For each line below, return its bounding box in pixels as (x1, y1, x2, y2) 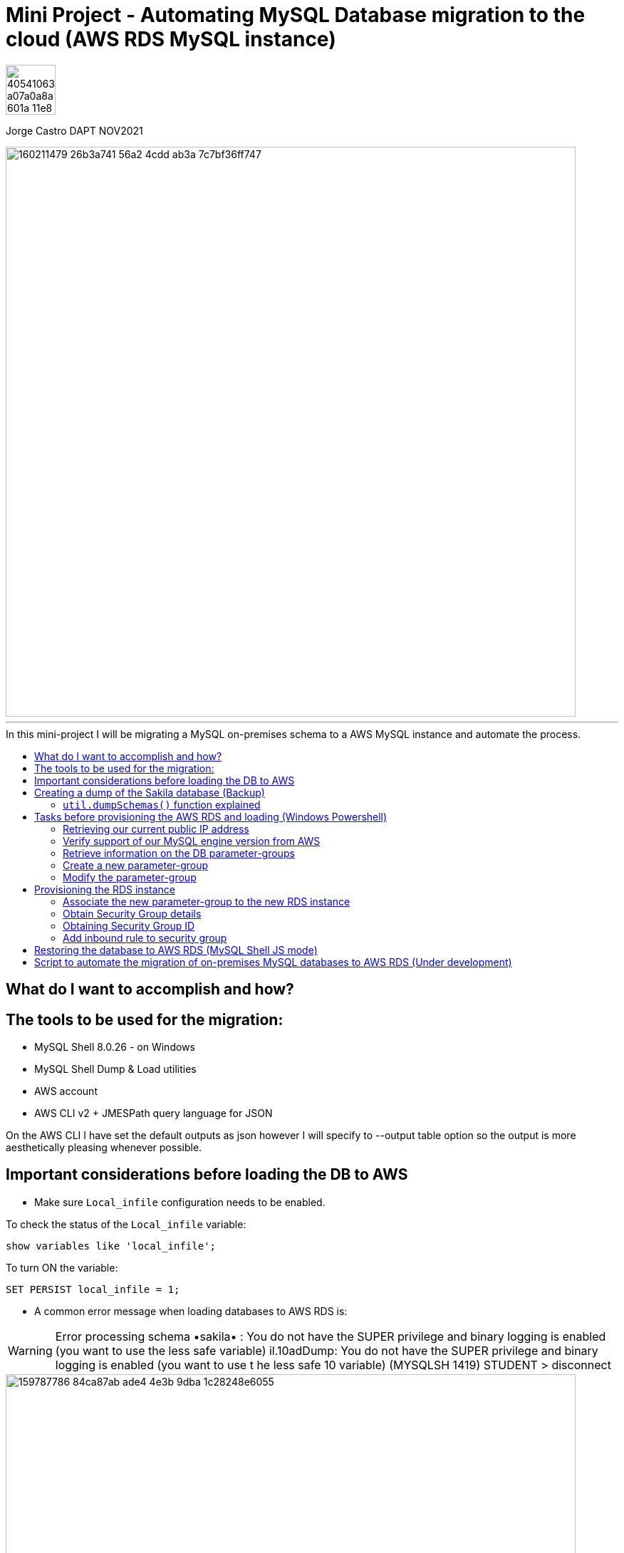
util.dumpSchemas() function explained (63, 798, 261, 811)
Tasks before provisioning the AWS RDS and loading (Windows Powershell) (34, 810, 388, 823)
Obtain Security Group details (63, 907, 202, 920)
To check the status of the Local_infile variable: (6, 1217, 246, 1230)
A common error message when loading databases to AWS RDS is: (34, 1304, 348, 1317)
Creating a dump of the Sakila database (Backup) (34, 786, 265, 799)
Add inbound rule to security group (63, 931, 227, 944)
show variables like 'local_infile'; (6, 1240, 217, 1252)
